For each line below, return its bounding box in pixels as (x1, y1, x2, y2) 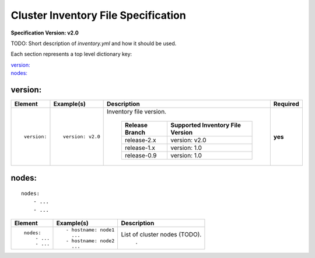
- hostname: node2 (65, 238, 115, 244)
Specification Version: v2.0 (10, 29, 79, 36)
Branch (124, 129, 146, 137)
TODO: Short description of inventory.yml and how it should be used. (10, 40, 177, 47)
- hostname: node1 (65, 227, 115, 233)
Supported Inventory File (170, 121, 242, 129)
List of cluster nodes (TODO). (121, 231, 202, 239)
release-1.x (124, 144, 156, 152)
